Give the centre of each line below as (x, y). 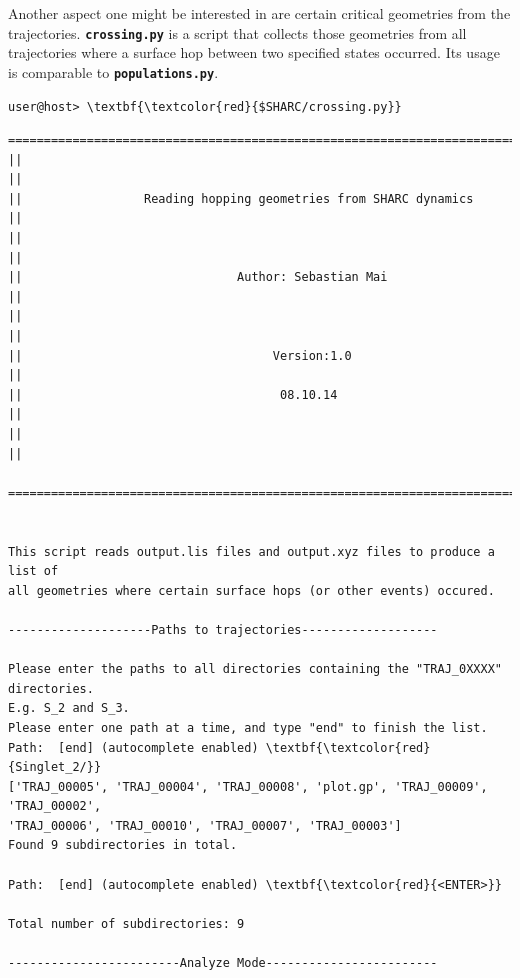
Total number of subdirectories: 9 (126, 923)
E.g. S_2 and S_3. (69, 708)
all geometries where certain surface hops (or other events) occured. (251, 590)
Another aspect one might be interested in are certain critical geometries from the (259, 13)
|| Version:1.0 (180, 355)
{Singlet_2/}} (55, 767)
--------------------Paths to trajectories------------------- (223, 629)
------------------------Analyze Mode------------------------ (223, 963)
